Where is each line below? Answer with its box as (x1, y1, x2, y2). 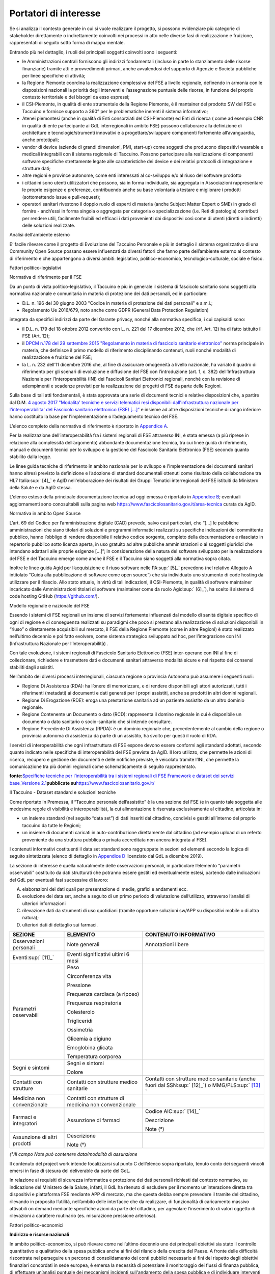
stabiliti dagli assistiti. (9, 664, 54, 670)
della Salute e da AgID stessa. (9, 484, 72, 490)
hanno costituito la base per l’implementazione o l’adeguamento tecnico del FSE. (9, 413, 179, 420)
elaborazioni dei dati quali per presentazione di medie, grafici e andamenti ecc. (22, 886, 188, 892)
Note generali (67, 941, 100, 948)
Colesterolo (67, 1008, 95, 1016)
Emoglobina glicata (67, 1044, 113, 1051)
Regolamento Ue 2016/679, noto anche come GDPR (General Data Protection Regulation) (22, 307, 209, 313)
